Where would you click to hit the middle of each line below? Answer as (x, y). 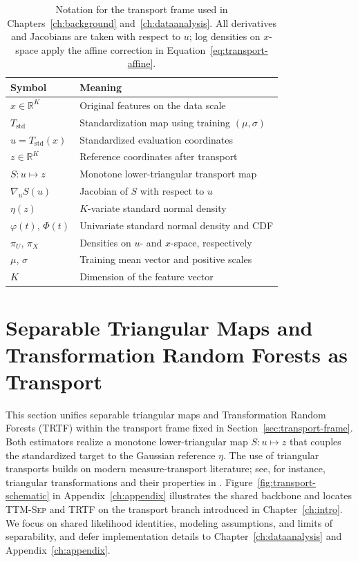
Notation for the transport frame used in (142, 9)
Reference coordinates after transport (159, 156)
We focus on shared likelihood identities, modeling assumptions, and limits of (169, 522)
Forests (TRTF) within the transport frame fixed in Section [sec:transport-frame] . (179, 428)
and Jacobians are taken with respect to (96, 36)
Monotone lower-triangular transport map (168, 174)
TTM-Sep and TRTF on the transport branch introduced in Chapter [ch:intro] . (174, 509)
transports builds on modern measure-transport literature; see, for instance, (166, 468)
